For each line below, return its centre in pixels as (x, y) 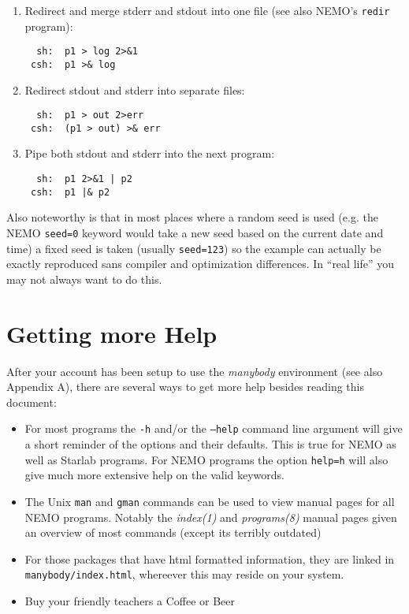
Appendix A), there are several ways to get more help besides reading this (185, 387)
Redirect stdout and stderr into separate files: (135, 89)
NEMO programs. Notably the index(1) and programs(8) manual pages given (211, 517)
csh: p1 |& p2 (70, 192)
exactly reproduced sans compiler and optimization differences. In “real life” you (200, 264)
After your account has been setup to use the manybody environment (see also (195, 371)
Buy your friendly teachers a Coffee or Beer (130, 600)
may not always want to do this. (84, 279)
